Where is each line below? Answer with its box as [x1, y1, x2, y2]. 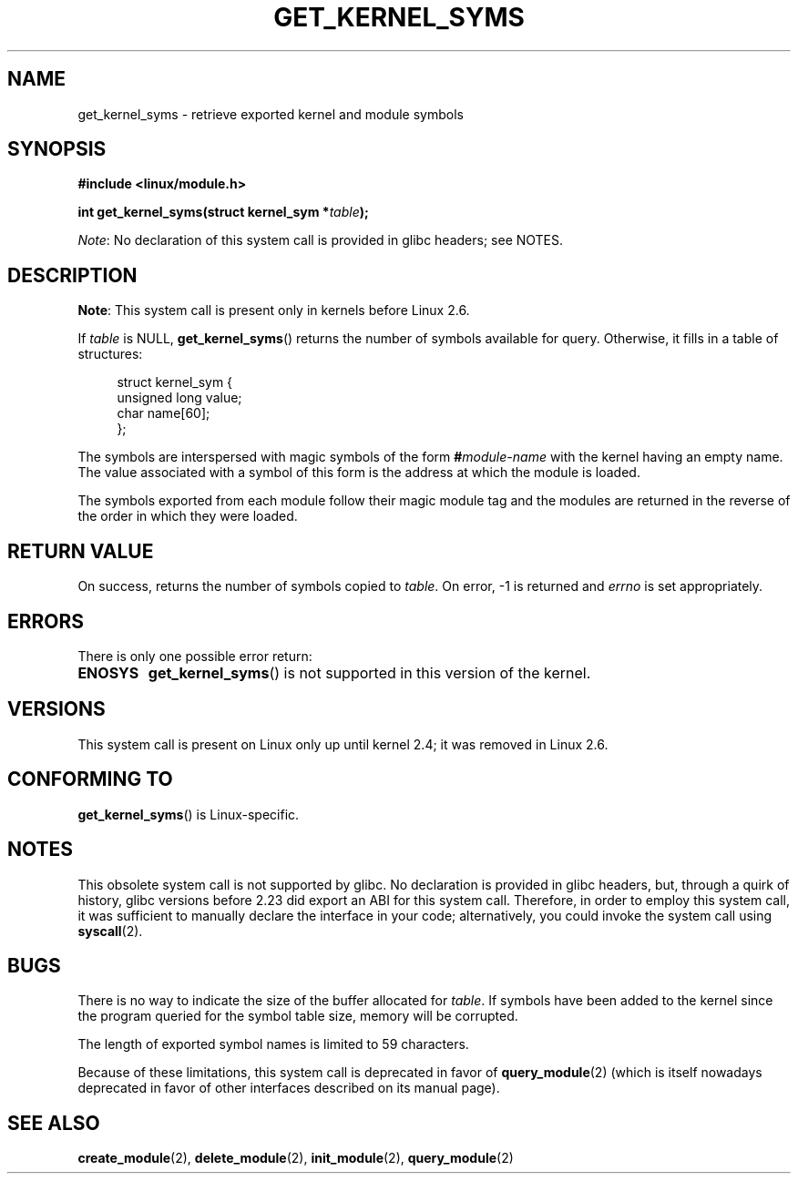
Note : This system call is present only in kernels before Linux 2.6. [77, 302, 470, 319]
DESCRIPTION [7, 263, 138, 287]
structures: [77, 346, 143, 362]
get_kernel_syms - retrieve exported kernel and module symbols [77, 106, 464, 122]
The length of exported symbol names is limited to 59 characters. [77, 1036, 469, 1053]
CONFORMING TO [7, 768, 173, 791]
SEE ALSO [7, 1111, 100, 1135]
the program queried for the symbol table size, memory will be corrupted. [77, 1008, 518, 1024]
